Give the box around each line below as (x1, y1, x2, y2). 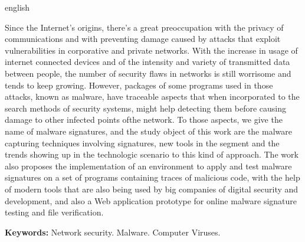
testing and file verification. (5, 206, 104, 218)
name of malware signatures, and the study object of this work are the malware (5, 125, 292, 137)
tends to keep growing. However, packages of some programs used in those (5, 79, 273, 91)
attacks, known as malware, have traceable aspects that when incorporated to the (5, 90, 300, 103)
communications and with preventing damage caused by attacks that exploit (5, 32, 281, 45)
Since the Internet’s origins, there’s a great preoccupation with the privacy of (5, 21, 284, 33)
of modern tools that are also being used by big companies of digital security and (5, 182, 299, 195)
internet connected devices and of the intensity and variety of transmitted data (5, 55, 290, 68)
